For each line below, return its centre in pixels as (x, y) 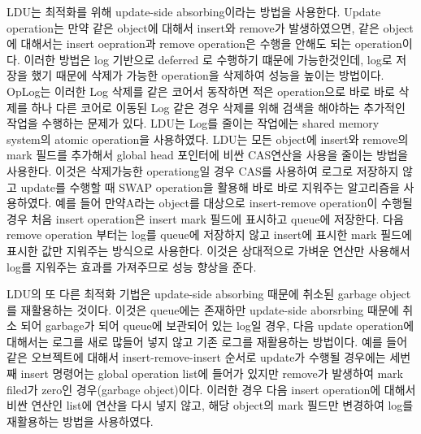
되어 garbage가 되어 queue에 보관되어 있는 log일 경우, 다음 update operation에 (217, 325)
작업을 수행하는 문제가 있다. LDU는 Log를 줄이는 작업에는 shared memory (193, 123)
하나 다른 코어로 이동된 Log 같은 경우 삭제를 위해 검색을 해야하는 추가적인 (218, 107)
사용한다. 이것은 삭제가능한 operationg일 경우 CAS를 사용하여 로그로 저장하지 (203, 170)
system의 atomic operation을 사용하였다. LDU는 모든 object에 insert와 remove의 (208, 139)
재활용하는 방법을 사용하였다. (80, 421)
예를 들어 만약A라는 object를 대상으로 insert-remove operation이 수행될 (234, 203)
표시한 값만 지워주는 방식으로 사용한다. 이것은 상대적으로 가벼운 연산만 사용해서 (208, 250)
